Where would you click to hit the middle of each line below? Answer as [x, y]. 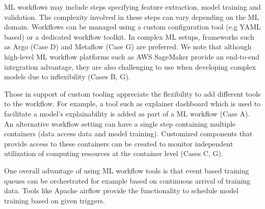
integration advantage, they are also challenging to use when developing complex [130, 66]
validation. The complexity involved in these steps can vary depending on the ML [132, 17]
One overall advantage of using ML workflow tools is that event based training [127, 170]
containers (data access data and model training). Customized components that [128, 133]
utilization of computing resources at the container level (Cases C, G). [114, 153]
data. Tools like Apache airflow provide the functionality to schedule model [121, 190]
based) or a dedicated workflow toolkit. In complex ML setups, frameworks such [129, 36]
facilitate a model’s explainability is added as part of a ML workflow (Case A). [127, 113]
